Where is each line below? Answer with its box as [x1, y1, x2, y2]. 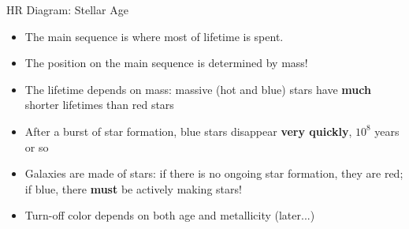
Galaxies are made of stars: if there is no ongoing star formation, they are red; [24, 165, 403, 182]
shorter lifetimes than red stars [24, 96, 174, 113]
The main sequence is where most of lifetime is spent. [24, 28, 284, 44]
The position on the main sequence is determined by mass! [24, 54, 308, 71]
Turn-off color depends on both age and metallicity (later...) [24, 207, 315, 223]
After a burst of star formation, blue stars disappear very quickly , [24, 122, 352, 139]
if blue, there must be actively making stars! [24, 180, 242, 197]
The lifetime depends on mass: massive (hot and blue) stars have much [24, 81, 371, 97]
